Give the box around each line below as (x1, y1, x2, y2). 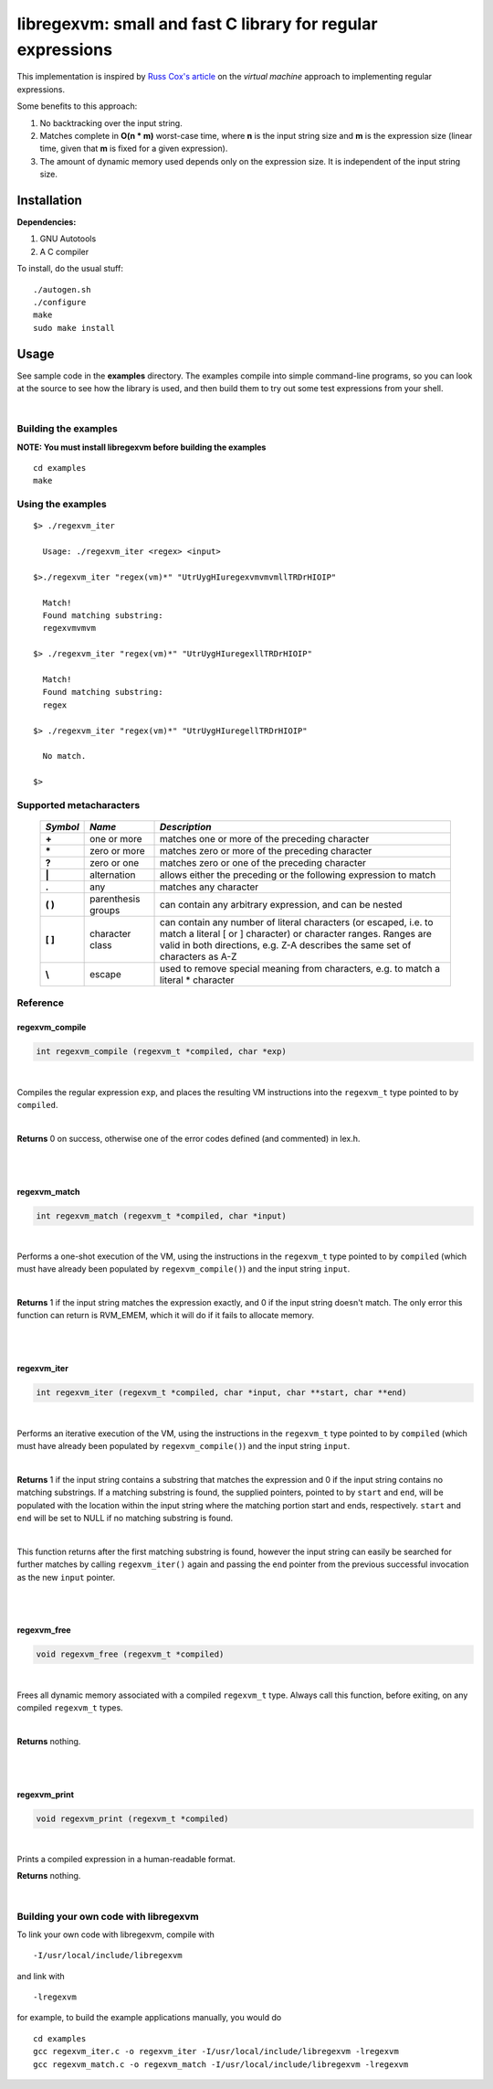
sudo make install (33, 323, 116, 333)
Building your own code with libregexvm (16, 1910, 200, 1923)
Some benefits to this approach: (16, 101, 138, 112)
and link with (16, 1970, 66, 1981)
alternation (89, 869, 136, 881)
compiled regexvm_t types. (16, 1702, 123, 1713)
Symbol (45, 821, 79, 834)
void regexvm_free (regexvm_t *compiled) (36, 1649, 225, 1659)
